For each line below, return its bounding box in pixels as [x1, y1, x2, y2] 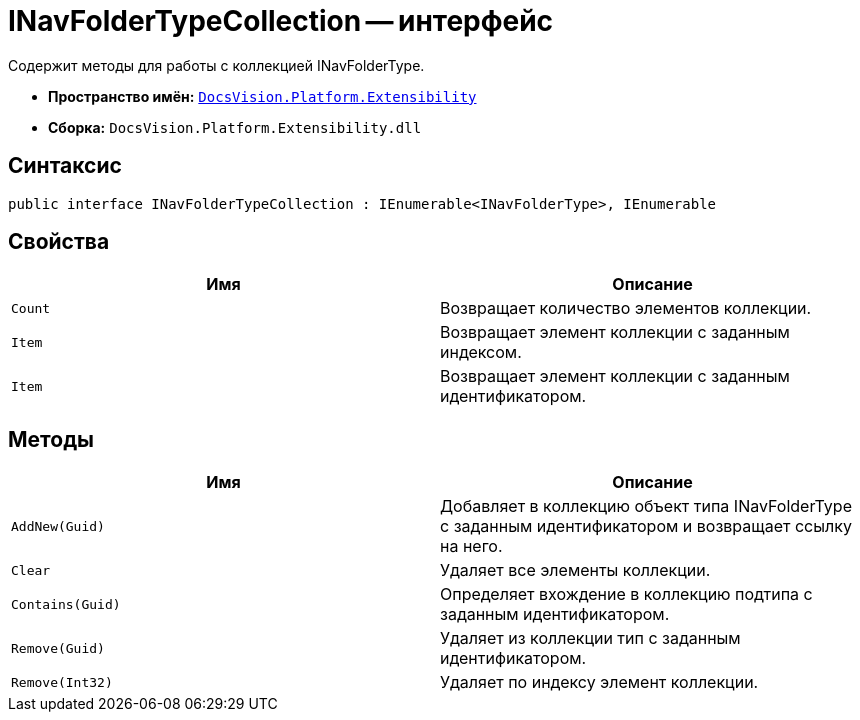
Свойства [8, 229, 110, 255]
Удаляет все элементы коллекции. [440, 560, 711, 581]
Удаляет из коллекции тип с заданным [440, 628, 741, 649]
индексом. [440, 342, 522, 363]
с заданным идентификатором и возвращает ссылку [440, 516, 852, 537]
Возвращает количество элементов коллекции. [440, 298, 812, 319]
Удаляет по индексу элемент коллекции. [440, 672, 759, 693]
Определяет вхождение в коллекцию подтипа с [440, 584, 813, 605]
